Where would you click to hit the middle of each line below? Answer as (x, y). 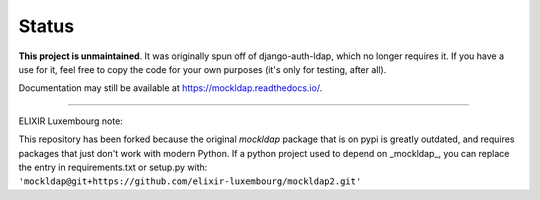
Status (46, 26)
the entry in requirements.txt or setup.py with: (113, 167)
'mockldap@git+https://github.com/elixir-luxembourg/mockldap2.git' (190, 181)
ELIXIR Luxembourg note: (71, 121)
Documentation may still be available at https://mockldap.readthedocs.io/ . (170, 88)
